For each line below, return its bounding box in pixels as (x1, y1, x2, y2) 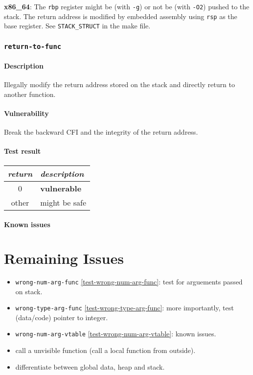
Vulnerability (4, 108, 49, 118)
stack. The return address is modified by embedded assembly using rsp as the (4, 11, 237, 21)
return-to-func (4, 42, 62, 50)
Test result (4, 146, 41, 156)
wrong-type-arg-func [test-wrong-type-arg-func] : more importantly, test (15, 303, 234, 313)
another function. (4, 89, 56, 99)
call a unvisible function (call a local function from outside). (15, 345, 196, 355)
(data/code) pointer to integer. (15, 312, 108, 322)
